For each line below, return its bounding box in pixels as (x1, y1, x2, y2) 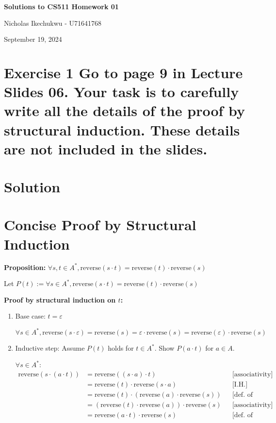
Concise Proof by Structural (4, 215, 196, 235)
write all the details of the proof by (4, 101, 245, 120)
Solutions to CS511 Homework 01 (4, 1, 119, 11)
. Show (154, 343, 175, 353)
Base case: (15, 311, 46, 321)
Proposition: (4, 262, 46, 272)
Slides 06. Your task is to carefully (4, 82, 239, 102)
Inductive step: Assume (15, 343, 85, 353)
